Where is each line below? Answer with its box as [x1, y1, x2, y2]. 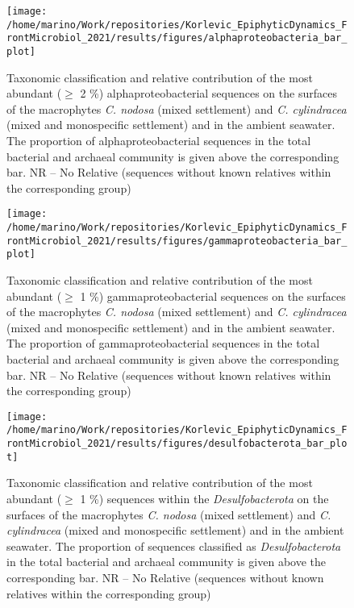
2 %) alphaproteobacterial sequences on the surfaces [80, 85, 337, 102]
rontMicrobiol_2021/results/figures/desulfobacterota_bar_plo [6, 438, 348, 450]
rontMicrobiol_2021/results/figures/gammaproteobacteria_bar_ [6, 235, 348, 247]
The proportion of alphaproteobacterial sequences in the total [6, 132, 311, 148]
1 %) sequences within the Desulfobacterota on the [80, 489, 329, 506]
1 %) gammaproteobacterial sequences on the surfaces [80, 287, 346, 304]
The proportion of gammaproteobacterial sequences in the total [6, 335, 320, 352]
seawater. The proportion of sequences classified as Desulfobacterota [6, 537, 341, 554]
